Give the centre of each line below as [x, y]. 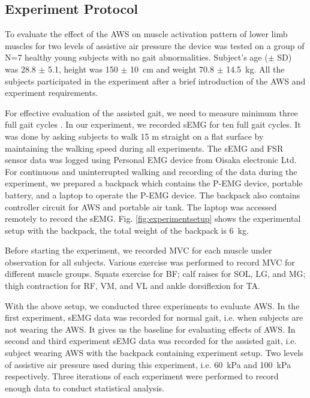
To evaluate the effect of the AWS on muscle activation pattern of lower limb [146, 34]
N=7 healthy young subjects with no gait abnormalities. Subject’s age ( [136, 57]
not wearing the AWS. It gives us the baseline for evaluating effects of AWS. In [150, 329]
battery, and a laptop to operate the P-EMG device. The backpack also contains [153, 195]
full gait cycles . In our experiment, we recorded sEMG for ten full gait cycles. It [153, 124]
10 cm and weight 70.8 [172, 69]
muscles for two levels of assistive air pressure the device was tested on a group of [155, 45]
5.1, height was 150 [83, 69]
